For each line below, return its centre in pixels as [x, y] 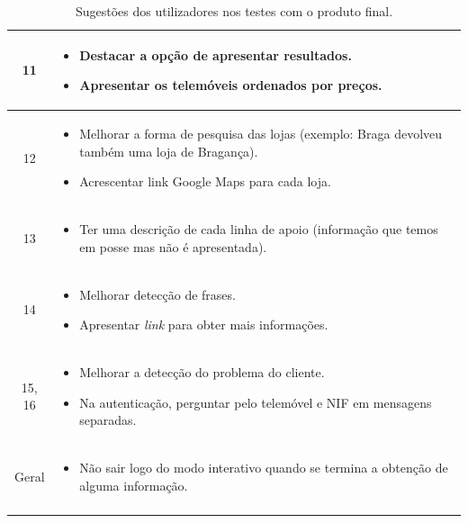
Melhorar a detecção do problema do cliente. [202, 371]
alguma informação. [134, 485]
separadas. [108, 420]
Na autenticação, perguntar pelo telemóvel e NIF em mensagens [256, 402]
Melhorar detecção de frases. [157, 294]
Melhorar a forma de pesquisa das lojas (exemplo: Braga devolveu [261, 134]
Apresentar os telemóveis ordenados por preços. [231, 85]
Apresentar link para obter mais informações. [204, 325]
